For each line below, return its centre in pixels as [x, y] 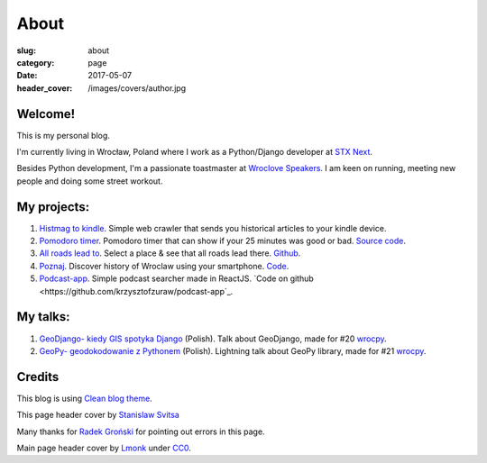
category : [36, 62]
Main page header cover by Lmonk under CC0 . [104, 448]
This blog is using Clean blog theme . [84, 398]
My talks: [44, 317]
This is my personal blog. [63, 135]
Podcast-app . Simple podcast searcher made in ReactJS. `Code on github [177, 278]
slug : [26, 50]
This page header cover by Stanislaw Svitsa [98, 415]
